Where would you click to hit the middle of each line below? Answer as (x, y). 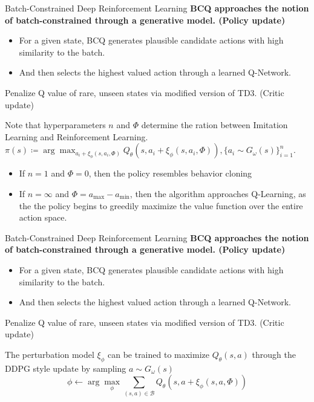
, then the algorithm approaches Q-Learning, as (218, 193)
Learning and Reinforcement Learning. (77, 136)
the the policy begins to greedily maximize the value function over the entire (161, 205)
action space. (43, 217)
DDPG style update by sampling (66, 368)
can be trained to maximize (159, 354)
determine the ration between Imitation (214, 125)
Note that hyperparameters (55, 125)
